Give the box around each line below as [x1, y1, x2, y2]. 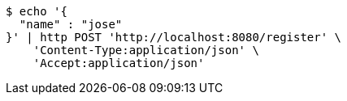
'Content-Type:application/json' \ [33, 44, 259, 57]
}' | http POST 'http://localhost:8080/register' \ [6, 31, 342, 44]
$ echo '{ [6, 5, 67, 18]
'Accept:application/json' [33, 57, 205, 69]
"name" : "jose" [19, 18, 123, 31]
